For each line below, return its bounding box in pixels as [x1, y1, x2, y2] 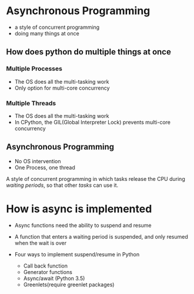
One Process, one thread [14, 164, 75, 171]
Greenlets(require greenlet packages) [23, 281, 115, 288]
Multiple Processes [6, 65, 63, 73]
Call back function [23, 262, 68, 269]
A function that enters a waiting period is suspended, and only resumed [14, 233, 188, 240]
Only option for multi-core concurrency [14, 84, 110, 91]
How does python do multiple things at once [6, 47, 172, 57]
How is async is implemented [6, 202, 152, 216]
